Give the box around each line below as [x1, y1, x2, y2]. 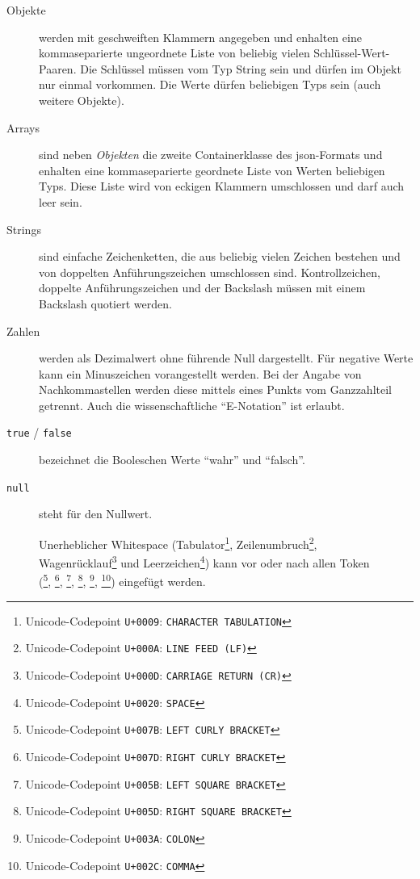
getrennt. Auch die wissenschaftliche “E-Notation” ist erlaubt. [39, 396, 345, 413]
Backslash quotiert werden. [39, 295, 172, 312]
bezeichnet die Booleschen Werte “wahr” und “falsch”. [39, 451, 305, 468]
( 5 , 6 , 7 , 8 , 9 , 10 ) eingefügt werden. [39, 571, 206, 590]
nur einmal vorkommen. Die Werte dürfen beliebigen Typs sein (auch [39, 76, 381, 93]
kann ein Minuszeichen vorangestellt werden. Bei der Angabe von [39, 365, 362, 382]
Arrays [6, 119, 40, 136]
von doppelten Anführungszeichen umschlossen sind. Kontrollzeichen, [39, 263, 380, 280]
